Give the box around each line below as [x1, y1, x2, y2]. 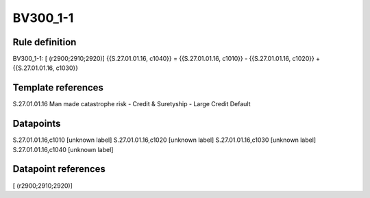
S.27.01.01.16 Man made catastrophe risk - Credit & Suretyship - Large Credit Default [12, 100, 251, 108]
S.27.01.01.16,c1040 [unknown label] [12, 145, 114, 153]
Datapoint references [12, 163, 106, 175]
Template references [12, 82, 104, 94]
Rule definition [12, 36, 77, 48]
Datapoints [12, 118, 61, 129]
